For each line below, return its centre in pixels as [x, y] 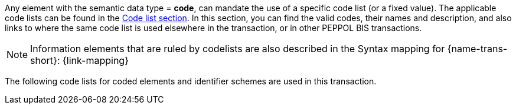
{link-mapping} [96, 60]
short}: [45, 60]
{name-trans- [477, 49]
